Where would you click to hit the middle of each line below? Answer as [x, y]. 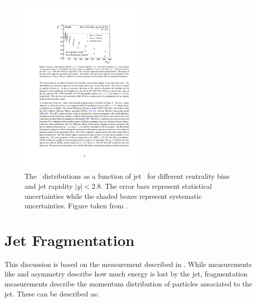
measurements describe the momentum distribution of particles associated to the [129, 284]
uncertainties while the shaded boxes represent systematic [113, 196]
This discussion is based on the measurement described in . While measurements [128, 264]
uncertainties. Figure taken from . [76, 206]
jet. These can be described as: [52, 293]
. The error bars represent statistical [156, 186]
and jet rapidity [49, 186]
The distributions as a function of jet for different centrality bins [127, 176]
